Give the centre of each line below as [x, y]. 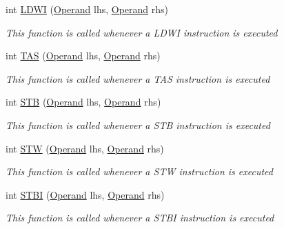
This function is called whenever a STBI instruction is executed [140, 218]
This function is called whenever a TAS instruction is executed [138, 78]
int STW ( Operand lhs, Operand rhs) [85, 148]
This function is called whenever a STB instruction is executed [138, 125]
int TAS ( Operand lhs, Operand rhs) [83, 56]
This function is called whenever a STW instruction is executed [139, 171]
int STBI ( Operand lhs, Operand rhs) [85, 194]
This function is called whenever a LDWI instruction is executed [142, 32]
